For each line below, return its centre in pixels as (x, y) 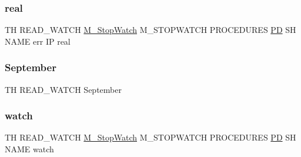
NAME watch (29, 149)
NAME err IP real (38, 41)
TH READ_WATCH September (63, 89)
